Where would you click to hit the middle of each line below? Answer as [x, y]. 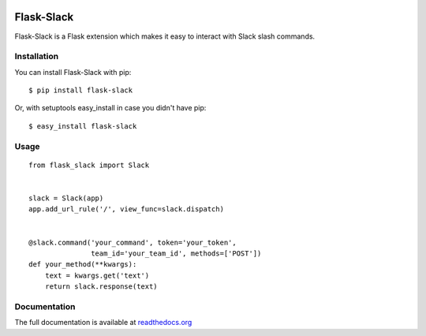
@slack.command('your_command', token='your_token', [133, 242]
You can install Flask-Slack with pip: [73, 72]
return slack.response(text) [101, 287]
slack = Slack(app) [66, 198]
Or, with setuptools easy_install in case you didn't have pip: [110, 108]
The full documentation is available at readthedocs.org [103, 323]
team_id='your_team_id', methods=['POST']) [176, 253]
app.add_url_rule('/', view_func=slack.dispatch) [127, 209]
